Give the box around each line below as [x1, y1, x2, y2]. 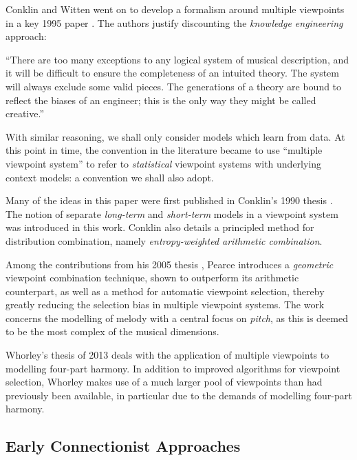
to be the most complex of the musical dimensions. [6, 324, 219, 339]
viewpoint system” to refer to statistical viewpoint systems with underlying [6, 156, 322, 170]
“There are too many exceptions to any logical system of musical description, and [6, 52, 349, 66]
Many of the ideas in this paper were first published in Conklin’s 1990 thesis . [6, 193, 333, 208]
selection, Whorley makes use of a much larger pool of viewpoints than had [6, 374, 323, 389]
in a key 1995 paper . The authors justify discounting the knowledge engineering [6, 15, 343, 30]
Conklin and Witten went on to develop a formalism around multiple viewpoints [6, 2, 345, 16]
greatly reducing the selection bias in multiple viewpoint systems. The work [6, 297, 325, 312]
